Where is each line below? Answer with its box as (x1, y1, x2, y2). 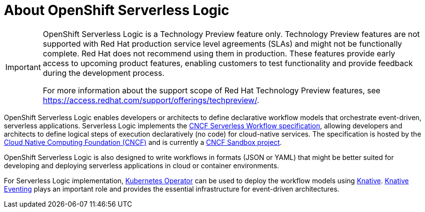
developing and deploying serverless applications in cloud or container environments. (4, 161, 279, 170)
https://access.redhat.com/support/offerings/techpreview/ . (42, 95, 259, 105)
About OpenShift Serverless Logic (4, 2, 230, 18)
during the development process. (42, 68, 165, 78)
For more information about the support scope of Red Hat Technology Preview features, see (42, 85, 381, 95)
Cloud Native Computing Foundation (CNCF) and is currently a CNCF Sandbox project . (4, 138, 282, 146)
